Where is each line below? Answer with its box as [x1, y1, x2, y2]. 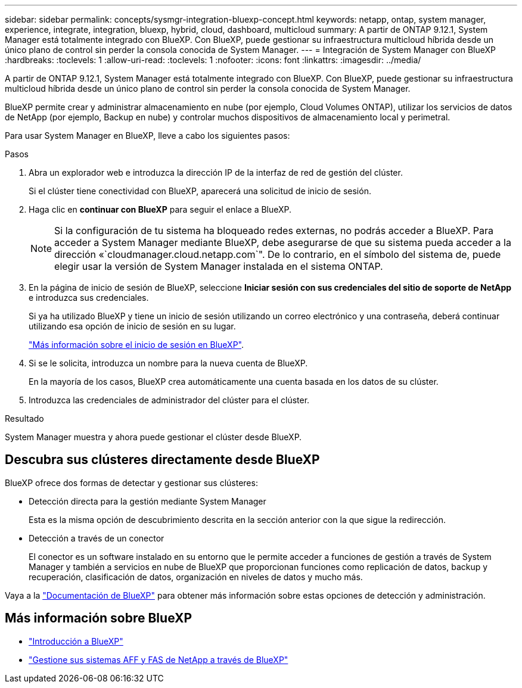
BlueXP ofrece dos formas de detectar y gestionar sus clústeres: [5, 477, 258, 488]
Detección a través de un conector [29, 533, 164, 543]
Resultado [5, 413, 44, 424]
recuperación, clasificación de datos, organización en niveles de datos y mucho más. [29, 571, 363, 582]
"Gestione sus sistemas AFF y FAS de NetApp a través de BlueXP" [29, 654, 288, 665]
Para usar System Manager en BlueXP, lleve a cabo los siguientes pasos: [5, 130, 290, 141]
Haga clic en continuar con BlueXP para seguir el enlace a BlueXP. [29, 204, 292, 214]
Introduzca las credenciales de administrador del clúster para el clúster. [29, 395, 310, 405]
